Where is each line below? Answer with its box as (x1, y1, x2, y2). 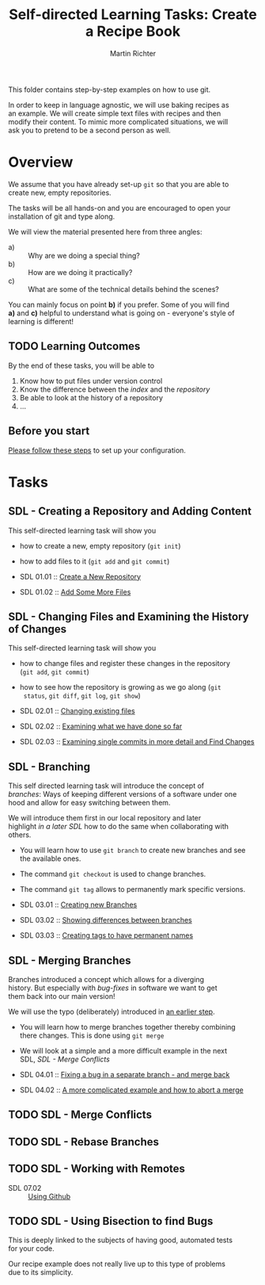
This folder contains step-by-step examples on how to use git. (8, 85, 211, 94)
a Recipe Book (85, 22, 180, 40)
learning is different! (8, 316, 74, 326)
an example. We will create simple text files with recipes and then (8, 109, 221, 118)
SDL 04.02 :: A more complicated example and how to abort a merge (19, 1084, 244, 1095)
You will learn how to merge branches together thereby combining (19, 1022, 236, 1031)
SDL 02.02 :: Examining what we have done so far (19, 721, 183, 731)
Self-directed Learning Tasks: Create (9, 6, 257, 24)
